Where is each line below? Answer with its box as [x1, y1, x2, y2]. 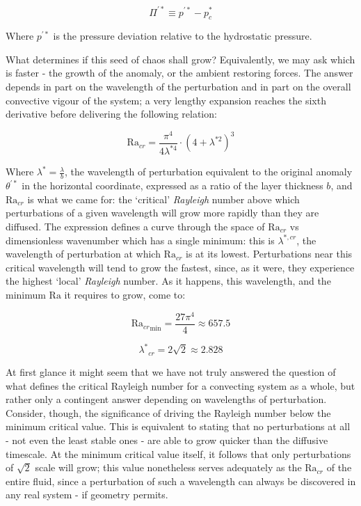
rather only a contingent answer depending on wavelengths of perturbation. [6, 392, 327, 406]
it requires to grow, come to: [64, 287, 186, 301]
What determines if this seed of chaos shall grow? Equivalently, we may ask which [6, 52, 355, 66]
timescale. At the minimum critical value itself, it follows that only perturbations [6, 446, 351, 461]
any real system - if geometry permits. [6, 487, 168, 502]
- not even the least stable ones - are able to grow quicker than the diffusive [6, 432, 328, 447]
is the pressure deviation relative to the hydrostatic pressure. [53, 29, 312, 43]
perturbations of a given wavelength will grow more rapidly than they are [6, 205, 319, 220]
